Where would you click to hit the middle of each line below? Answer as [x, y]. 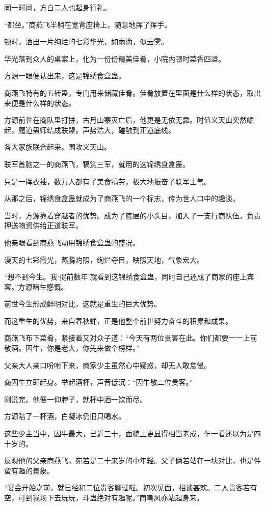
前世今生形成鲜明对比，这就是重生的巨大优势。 [83, 304]
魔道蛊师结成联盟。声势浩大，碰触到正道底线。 [97, 130]
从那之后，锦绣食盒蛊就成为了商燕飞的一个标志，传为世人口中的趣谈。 [122, 198]
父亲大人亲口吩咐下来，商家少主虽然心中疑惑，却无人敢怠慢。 [108, 365]
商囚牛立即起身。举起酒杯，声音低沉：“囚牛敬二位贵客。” [99, 382]
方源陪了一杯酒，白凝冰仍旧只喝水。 [65, 416]
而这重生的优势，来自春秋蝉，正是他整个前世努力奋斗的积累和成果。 [118, 320]
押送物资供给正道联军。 [43, 225]
